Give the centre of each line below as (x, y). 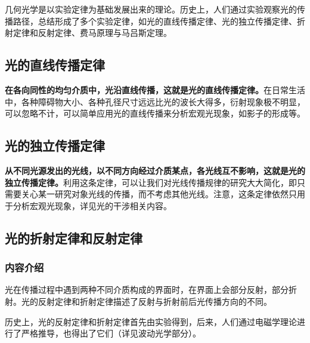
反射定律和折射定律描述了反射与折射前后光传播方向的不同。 (155, 301)
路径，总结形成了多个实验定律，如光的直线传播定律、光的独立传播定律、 (155, 21)
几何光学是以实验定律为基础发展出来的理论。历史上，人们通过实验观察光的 (151, 9)
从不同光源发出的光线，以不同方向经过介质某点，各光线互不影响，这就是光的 (155, 170)
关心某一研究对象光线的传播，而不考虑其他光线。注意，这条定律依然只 (159, 194)
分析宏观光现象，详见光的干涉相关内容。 (92, 205)
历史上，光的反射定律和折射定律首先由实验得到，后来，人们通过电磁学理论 (151, 321)
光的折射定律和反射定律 (74, 238)
